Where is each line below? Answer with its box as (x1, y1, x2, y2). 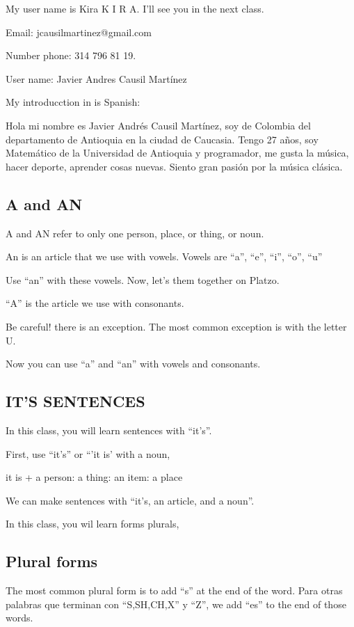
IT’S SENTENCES (6, 390, 145, 412)
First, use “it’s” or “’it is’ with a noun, (6, 446, 170, 461)
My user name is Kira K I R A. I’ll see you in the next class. (6, 1, 264, 15)
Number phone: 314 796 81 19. (6, 48, 136, 63)
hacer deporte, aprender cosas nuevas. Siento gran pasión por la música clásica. (6, 159, 343, 173)
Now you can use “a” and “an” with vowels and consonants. (6, 356, 261, 371)
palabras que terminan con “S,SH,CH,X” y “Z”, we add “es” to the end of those (6, 596, 346, 611)
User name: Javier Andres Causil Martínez (6, 71, 187, 86)
